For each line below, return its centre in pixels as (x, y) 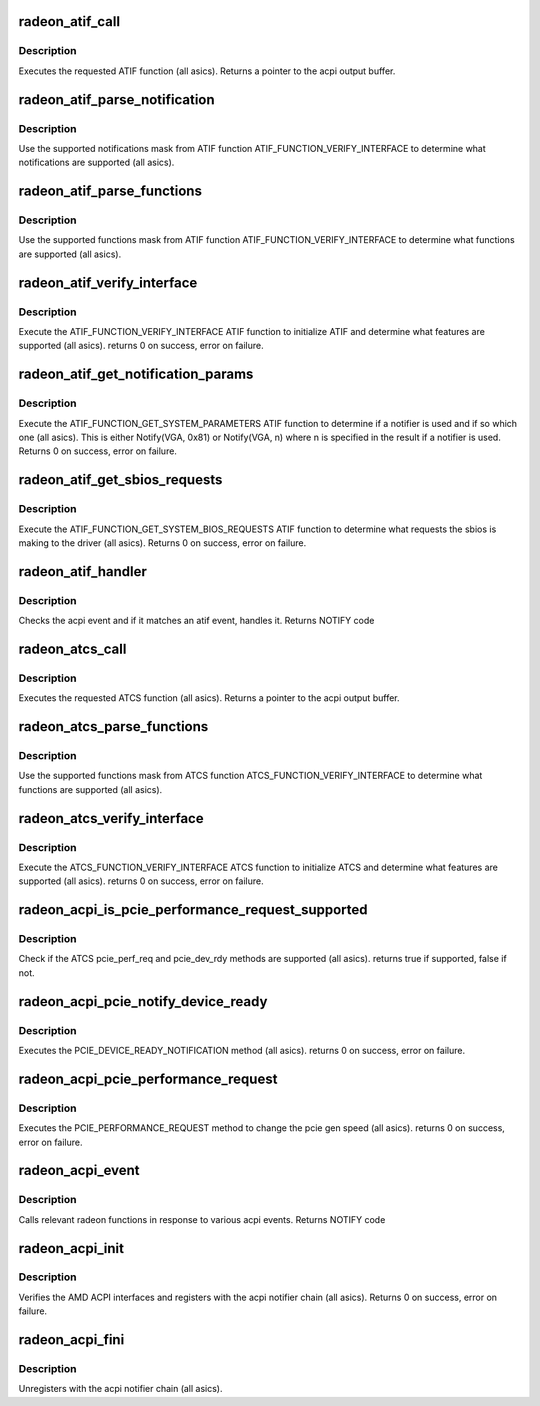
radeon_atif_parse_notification (116, 99)
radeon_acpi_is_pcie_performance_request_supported (193, 910)
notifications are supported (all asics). (96, 162)
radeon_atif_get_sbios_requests (120, 480)
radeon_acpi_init (71, 1248)
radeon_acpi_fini (71, 1340)
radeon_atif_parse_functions (110, 191)
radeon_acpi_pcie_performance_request (148, 1078)
